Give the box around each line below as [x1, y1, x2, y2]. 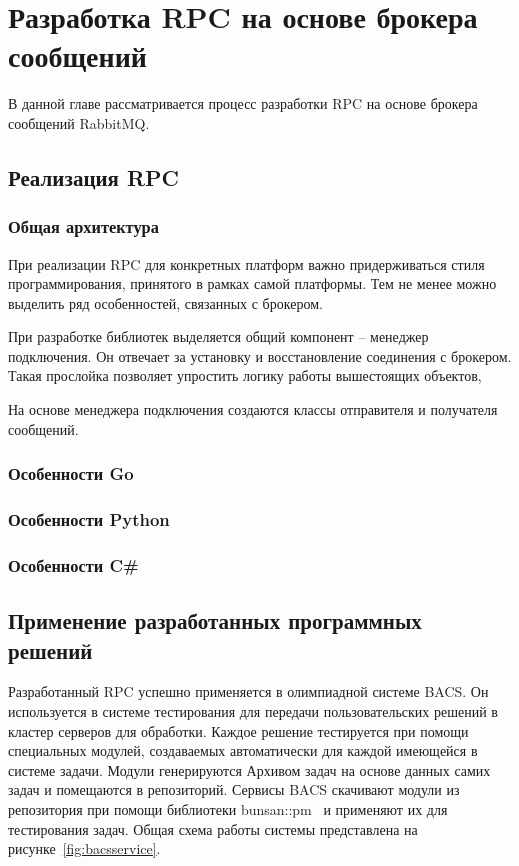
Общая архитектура [8, 214, 159, 239]
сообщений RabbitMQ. [8, 112, 150, 133]
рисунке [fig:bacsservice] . [8, 838, 161, 859]
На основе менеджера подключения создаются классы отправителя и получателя [8, 399, 498, 420]
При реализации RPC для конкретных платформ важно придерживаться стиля [8, 253, 485, 274]
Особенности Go [8, 461, 134, 486]
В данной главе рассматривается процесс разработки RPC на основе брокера [8, 93, 478, 114]
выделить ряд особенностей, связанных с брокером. [8, 292, 323, 313]
